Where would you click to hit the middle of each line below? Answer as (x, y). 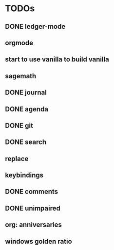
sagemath (21, 76)
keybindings (24, 175)
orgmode (19, 43)
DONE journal (26, 93)
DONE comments (32, 192)
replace (17, 159)
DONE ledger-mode (35, 27)
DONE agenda (27, 109)
